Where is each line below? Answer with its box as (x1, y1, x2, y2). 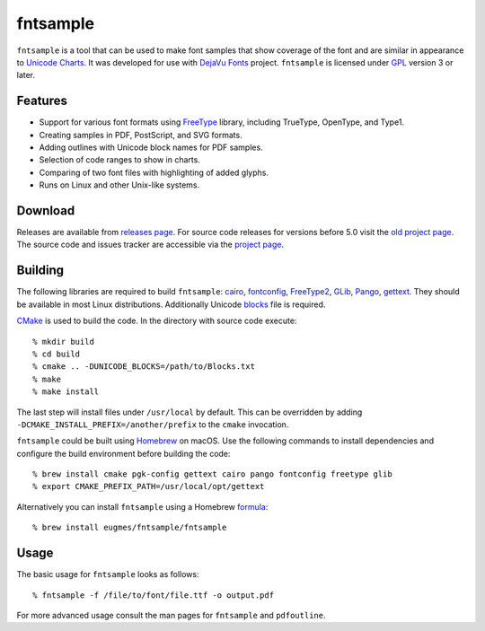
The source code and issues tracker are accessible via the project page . (16, 239, 285, 250)
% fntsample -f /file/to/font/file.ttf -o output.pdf (32, 590, 274, 600)
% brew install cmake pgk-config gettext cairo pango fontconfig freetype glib (32, 469, 392, 479)
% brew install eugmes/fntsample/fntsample (32, 522, 227, 533)
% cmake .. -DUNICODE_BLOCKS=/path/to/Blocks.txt (32, 362, 256, 372)
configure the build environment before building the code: (16, 448, 231, 459)
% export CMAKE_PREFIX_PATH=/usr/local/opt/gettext (32, 481, 265, 492)
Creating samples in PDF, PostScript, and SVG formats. (39, 129, 242, 140)
